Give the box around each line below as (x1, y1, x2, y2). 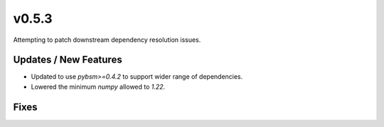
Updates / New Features (13, 54, 122, 66)
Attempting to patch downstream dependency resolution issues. (13, 35, 201, 44)
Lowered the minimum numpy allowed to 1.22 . (31, 82, 166, 91)
